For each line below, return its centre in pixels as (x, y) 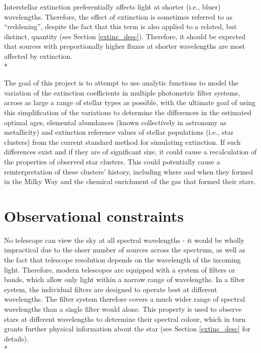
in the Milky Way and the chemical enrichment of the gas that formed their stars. (130, 181)
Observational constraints (94, 215)
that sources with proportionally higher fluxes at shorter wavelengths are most (125, 46)
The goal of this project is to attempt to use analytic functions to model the (121, 83)
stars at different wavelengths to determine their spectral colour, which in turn (125, 319)
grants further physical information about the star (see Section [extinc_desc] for (127, 329)
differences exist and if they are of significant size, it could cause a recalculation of (130, 152)
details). (17, 338)
